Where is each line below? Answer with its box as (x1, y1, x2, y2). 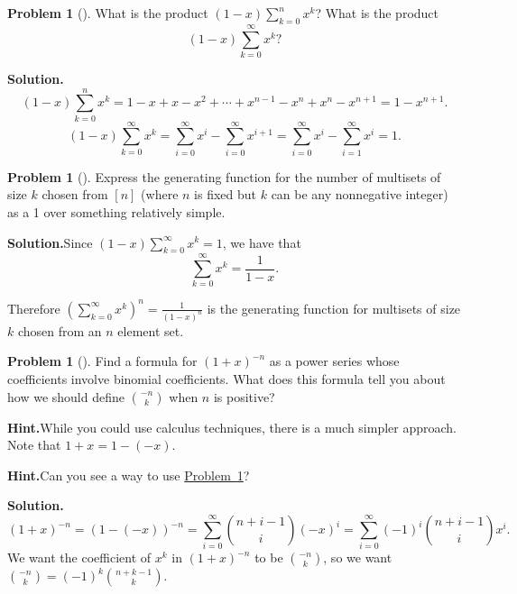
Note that (7, 435, 61, 454)
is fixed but (194, 185, 257, 204)
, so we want (323, 548, 392, 567)
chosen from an (17, 321, 102, 340)
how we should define (7, 387, 125, 406)
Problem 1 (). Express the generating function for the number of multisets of (7, 167, 441, 186)
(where (141, 185, 179, 204)
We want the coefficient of (7, 548, 152, 567)
